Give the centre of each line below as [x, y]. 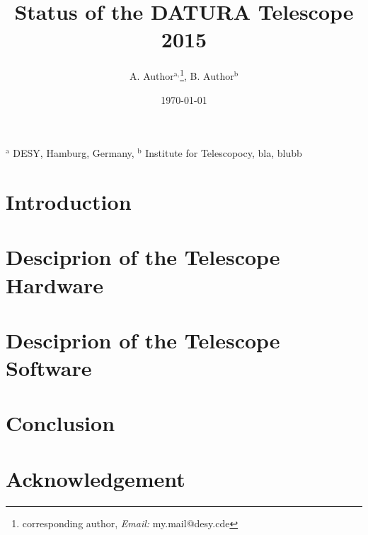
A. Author [152, 75]
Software [49, 368]
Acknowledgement [96, 478]
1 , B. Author [207, 75]
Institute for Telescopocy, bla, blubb [224, 153]
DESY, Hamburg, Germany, [74, 153]
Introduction [69, 201]
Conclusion [61, 423]
